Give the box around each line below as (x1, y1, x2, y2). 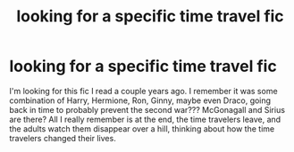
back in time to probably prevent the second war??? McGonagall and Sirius (9, 104, 286, 115)
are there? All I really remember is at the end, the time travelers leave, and (9, 114, 281, 124)
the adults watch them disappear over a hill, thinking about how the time (9, 123, 275, 134)
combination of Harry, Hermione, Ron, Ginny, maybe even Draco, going (9, 95, 271, 106)
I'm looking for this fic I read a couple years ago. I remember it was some (9, 85, 279, 96)
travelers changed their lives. (9, 132, 116, 143)
